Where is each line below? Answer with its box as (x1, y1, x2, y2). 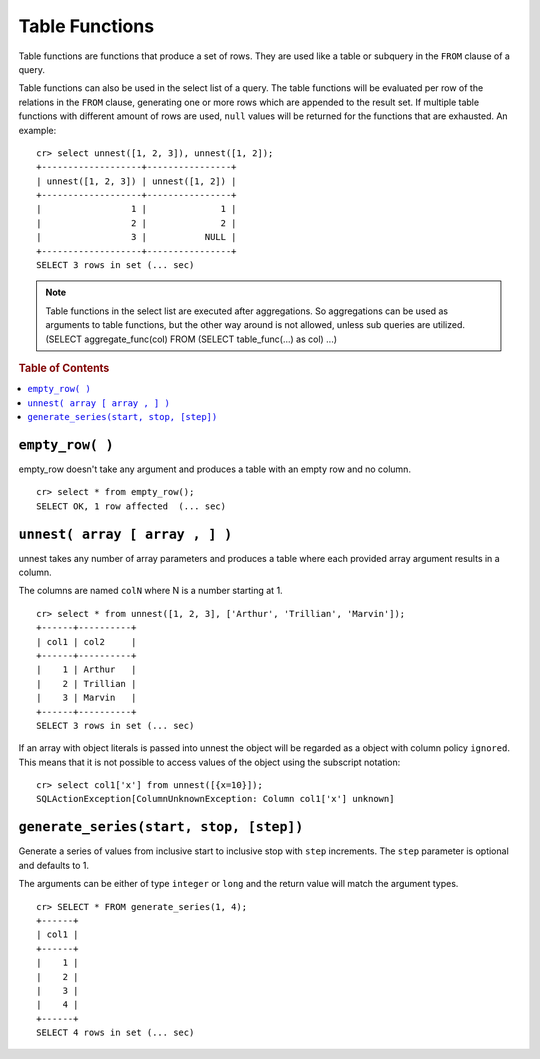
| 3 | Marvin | (36, 692, 137, 704)
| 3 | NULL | (36, 231, 237, 243)
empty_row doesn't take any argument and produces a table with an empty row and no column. (18, 463, 412, 475)
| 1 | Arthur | (36, 664, 137, 675)
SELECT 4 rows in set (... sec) (36, 1027, 195, 1039)
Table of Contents (18, 361, 110, 375)
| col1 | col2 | (36, 636, 137, 647)
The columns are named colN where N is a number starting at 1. (18, 585, 284, 597)
